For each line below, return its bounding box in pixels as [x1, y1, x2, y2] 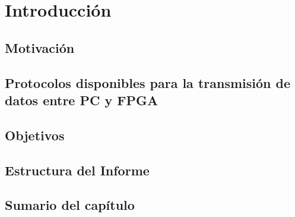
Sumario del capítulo [5, 196, 135, 214]
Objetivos [5, 125, 65, 144]
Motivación [5, 38, 75, 56]
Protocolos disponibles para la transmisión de [5, 73, 291, 92]
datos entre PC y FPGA [5, 90, 158, 109]
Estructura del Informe [5, 161, 150, 179]
